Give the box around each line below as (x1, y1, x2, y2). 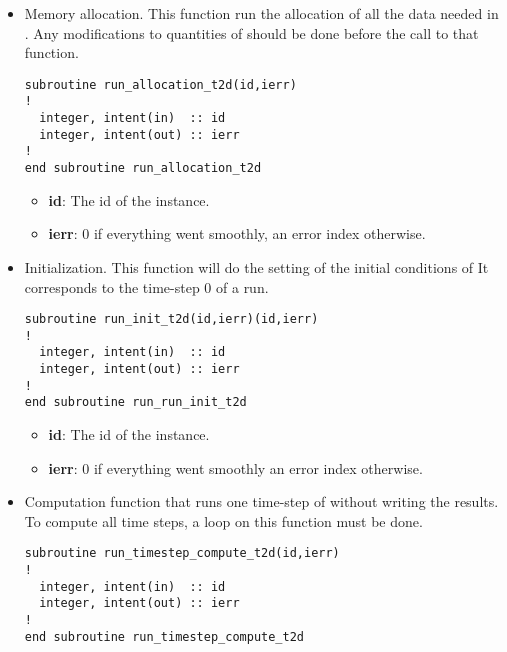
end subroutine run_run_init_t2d (24, 395, 247, 410)
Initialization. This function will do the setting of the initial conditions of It (24, 256, 489, 277)
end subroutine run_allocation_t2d (24, 161, 262, 176)
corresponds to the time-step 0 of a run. (24, 276, 269, 297)
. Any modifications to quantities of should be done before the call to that (24, 22, 479, 43)
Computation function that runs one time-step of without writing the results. (24, 491, 499, 512)
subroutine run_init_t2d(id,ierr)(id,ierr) (24, 312, 319, 327)
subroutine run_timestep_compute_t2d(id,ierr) (24, 546, 340, 561)
